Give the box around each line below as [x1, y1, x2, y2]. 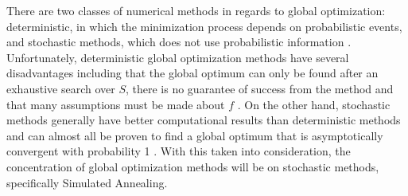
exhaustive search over [6, 80, 115, 96]
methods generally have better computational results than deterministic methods [6, 112, 401, 128]
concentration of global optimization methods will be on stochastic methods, [6, 158, 379, 174]
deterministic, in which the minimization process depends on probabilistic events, [6, 18, 402, 34]
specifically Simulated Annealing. [6, 174, 168, 190]
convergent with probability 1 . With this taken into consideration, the [6, 143, 351, 159]
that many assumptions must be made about [6, 96, 225, 112]
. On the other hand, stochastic [237, 96, 391, 112]
